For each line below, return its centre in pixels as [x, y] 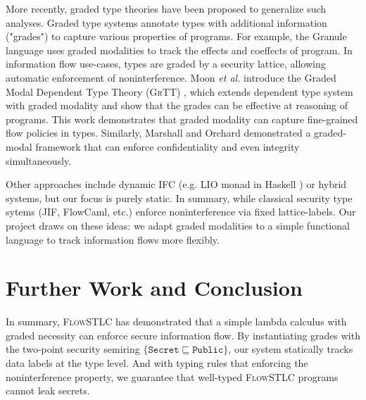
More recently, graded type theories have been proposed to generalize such [166, 8]
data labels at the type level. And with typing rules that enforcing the [157, 363]
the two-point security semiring [73, 349]
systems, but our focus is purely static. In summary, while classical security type [179, 198]
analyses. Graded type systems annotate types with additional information [166, 22]
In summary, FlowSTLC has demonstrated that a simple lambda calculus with [176, 321]
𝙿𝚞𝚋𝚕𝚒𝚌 [208, 350]
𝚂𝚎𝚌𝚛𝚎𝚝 [164, 350]
